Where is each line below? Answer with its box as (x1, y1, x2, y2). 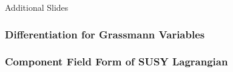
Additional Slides (5, 1, 69, 13)
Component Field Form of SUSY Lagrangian (5, 54, 228, 69)
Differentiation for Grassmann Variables (5, 26, 205, 41)
